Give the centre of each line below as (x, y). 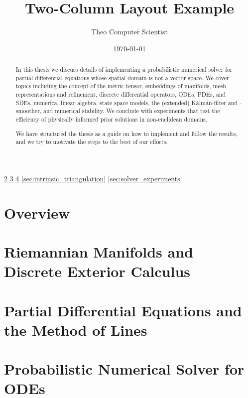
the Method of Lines (76, 330)
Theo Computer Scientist (129, 32)
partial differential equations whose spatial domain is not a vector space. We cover (122, 77)
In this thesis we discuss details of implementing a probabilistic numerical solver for (124, 69)
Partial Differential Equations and (123, 310)
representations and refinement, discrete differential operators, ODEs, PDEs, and (121, 94)
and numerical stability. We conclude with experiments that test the (132, 111)
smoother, (29, 111)
